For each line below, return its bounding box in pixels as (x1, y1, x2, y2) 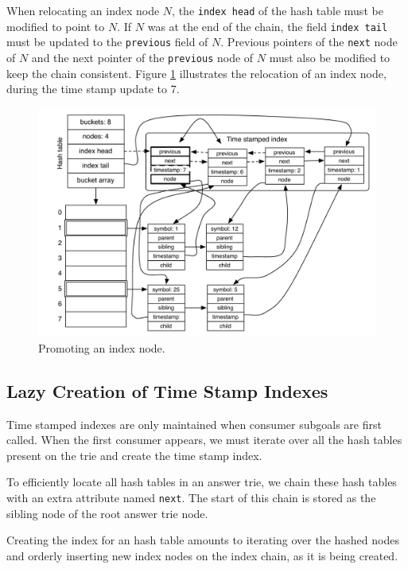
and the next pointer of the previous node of (31, 49, 254, 65)
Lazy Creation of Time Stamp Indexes (6, 378, 328, 403)
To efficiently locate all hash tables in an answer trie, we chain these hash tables (6, 474, 397, 490)
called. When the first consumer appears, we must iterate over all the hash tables (6, 431, 402, 448)
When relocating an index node (6, 2, 160, 18)
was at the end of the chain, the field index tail (147, 18, 388, 34)
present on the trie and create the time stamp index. (6, 446, 262, 463)
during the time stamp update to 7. (6, 80, 180, 97)
